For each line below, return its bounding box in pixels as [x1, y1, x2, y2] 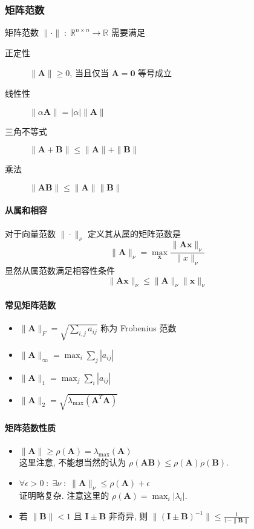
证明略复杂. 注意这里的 [19, 489, 109, 502]
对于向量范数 [5, 227, 56, 239]
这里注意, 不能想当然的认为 [19, 456, 126, 469]
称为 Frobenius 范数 [100, 322, 177, 334]
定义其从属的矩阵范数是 [88, 227, 181, 239]
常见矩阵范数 [5, 298, 56, 311]
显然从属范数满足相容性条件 [5, 264, 115, 276]
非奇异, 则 [108, 510, 148, 522]
